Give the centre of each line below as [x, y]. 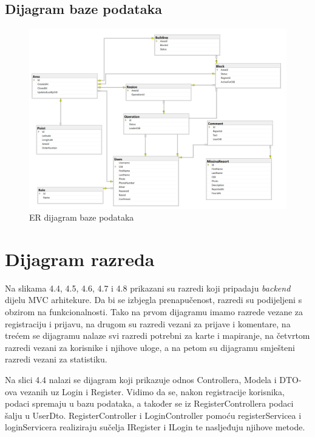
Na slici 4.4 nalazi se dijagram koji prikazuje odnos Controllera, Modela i [141, 379]
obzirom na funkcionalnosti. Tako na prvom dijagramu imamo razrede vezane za [154, 312]
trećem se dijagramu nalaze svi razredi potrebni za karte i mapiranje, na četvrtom [157, 335]
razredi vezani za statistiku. [56, 359]
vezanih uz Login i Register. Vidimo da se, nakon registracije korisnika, [152, 391]
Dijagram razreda [80, 259]
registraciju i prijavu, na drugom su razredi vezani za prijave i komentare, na [148, 323]
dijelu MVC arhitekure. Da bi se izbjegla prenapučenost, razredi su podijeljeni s [154, 300]
